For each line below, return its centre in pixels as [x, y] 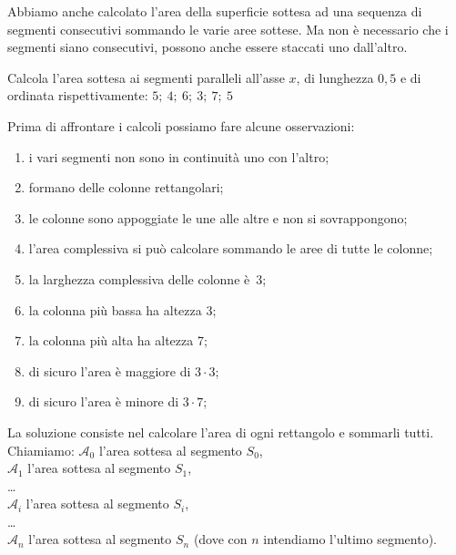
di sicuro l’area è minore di [104, 401]
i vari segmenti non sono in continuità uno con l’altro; [179, 156]
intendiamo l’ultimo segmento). [350, 539]
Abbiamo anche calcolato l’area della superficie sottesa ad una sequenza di [215, 11]
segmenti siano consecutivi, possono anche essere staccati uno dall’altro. [208, 47]
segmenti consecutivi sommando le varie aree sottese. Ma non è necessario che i [228, 29]
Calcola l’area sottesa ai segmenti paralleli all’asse [146, 77]
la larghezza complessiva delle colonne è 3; [147, 278]
